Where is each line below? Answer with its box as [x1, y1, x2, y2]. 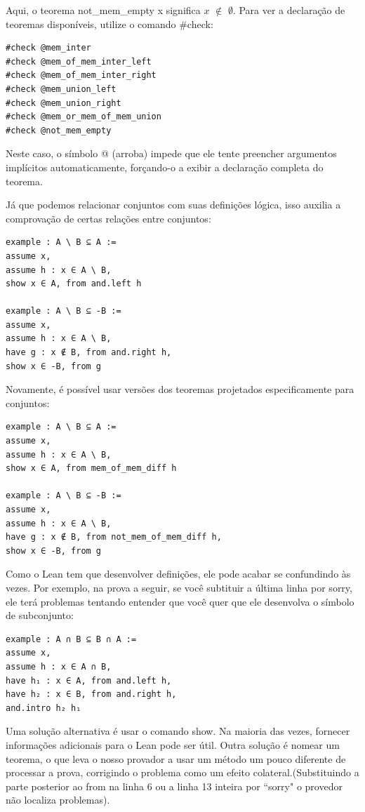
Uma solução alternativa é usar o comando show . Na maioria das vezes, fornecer [6, 724, 350, 738]
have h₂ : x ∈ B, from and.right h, [6, 689, 177, 700]
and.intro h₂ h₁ [6, 703, 81, 713]
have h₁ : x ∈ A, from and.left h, [6, 675, 172, 686]
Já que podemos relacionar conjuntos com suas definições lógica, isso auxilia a [6, 197, 341, 212]
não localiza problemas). [6, 792, 110, 807]
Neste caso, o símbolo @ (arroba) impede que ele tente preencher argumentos [6, 146, 337, 161]
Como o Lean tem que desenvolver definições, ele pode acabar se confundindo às [6, 566, 351, 581]
